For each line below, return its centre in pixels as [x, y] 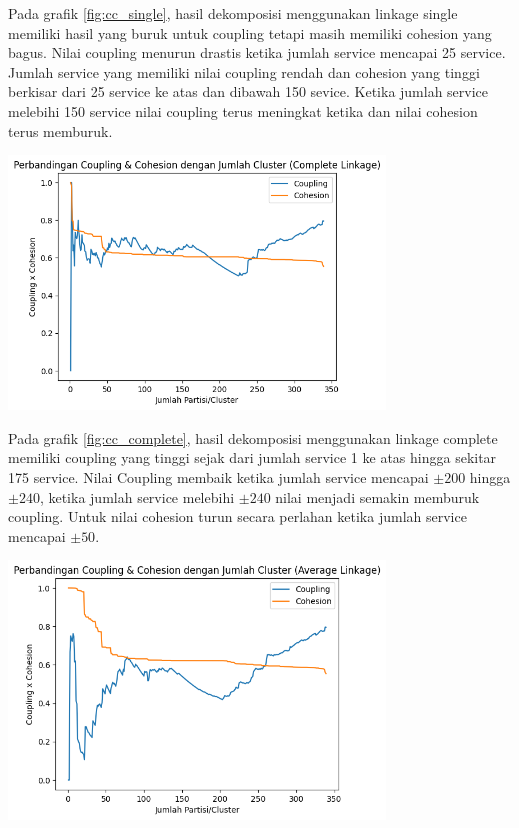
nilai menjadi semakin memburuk [377, 496]
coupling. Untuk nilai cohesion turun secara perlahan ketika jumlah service [237, 516]
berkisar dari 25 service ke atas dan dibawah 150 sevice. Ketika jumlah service [248, 91]
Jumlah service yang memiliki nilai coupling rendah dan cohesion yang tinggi [244, 71]
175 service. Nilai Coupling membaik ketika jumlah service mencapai [218, 477]
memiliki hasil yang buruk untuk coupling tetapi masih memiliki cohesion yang [250, 32]
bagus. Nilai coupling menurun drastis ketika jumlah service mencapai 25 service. [257, 52]
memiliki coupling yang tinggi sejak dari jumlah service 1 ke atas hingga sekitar [252, 457]
